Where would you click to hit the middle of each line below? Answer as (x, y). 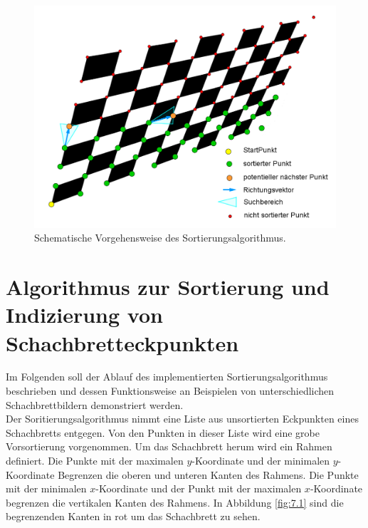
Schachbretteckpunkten (122, 342)
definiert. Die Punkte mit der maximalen (95, 461)
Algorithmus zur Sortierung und (168, 287)
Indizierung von (84, 315)
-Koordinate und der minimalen (261, 461)
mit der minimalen (46, 488)
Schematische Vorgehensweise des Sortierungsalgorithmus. (160, 238)
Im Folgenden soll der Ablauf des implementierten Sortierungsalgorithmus (167, 377)
